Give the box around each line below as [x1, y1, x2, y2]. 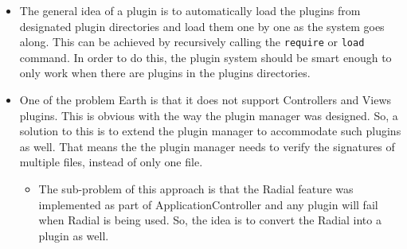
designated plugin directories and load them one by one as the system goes [19, 18, 385, 34]
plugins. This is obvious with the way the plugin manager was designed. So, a [19, 107, 398, 123]
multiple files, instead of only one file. [19, 154, 203, 170]
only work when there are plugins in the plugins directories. [19, 64, 311, 81]
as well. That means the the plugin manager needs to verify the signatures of [19, 138, 395, 154]
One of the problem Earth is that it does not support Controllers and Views [19, 91, 392, 108]
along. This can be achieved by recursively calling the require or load [19, 33, 365, 50]
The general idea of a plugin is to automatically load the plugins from [19, 2, 361, 18]
